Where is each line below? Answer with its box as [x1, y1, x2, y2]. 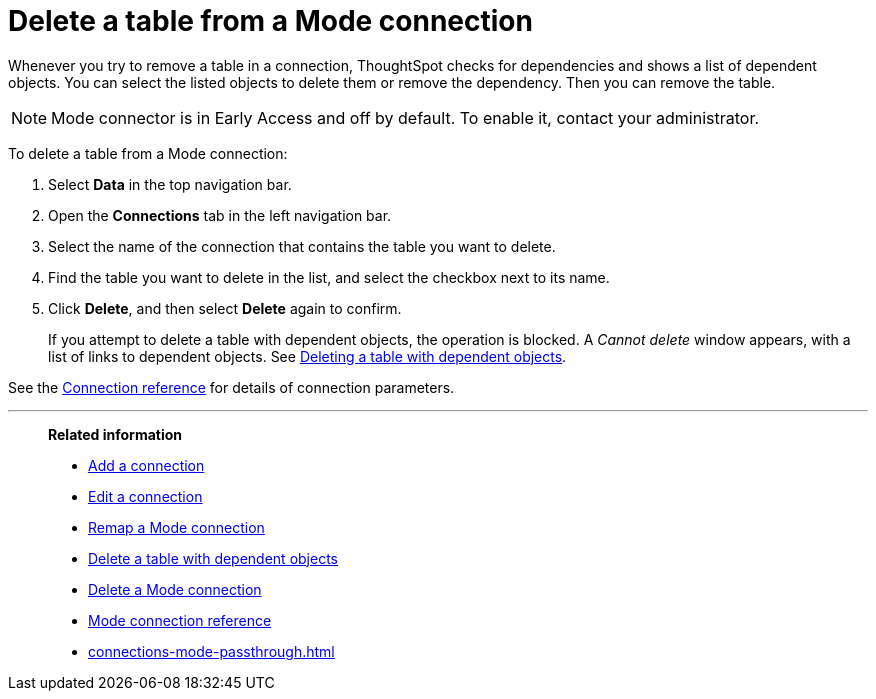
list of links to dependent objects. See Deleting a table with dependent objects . [48, 347, 567, 365]
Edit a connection [88, 487, 203, 505]
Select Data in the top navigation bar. [48, 175, 292, 193]
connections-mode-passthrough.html [88, 642, 335, 660]
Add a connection [88, 456, 205, 474]
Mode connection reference [88, 611, 272, 629]
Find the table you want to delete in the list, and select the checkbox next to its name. [48, 268, 610, 286]
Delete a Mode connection [88, 580, 262, 598]
